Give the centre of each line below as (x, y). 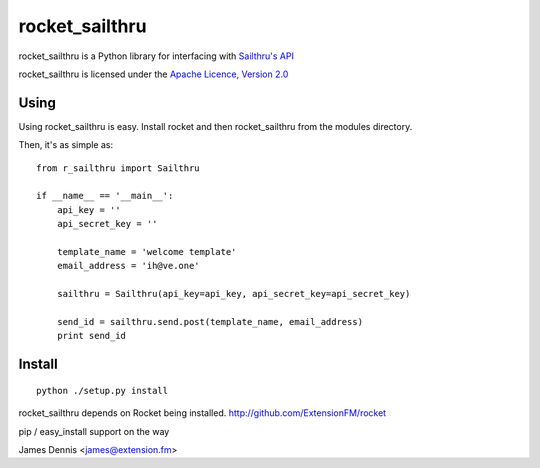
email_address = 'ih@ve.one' (128, 266)
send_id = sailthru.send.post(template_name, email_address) (210, 321)
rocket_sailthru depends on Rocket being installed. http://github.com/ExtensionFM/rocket (202, 413)
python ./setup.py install (102, 390)
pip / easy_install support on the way (94, 431)
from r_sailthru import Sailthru (118, 168)
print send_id (91, 336)
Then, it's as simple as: (66, 145)
